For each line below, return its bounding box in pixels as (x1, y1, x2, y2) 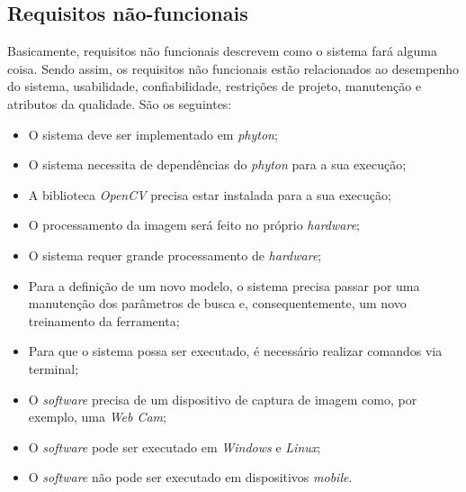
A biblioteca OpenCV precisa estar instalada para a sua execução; (28, 185, 391, 204)
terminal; (28, 359, 79, 378)
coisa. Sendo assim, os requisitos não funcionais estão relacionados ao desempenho (7, 59, 460, 77)
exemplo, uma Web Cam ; (28, 407, 166, 426)
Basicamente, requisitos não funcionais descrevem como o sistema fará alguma (7, 41, 437, 60)
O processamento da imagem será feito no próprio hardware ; (28, 215, 360, 234)
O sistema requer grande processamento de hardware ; (28, 245, 322, 264)
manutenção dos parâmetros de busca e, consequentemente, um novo (28, 294, 407, 313)
